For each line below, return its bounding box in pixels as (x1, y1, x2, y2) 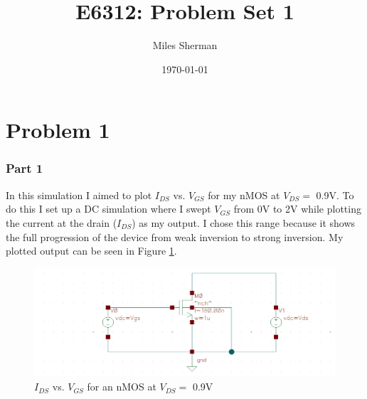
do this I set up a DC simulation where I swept (6, 201, 211, 216)
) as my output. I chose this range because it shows (132, 215, 356, 230)
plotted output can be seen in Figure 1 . (6, 243, 177, 258)
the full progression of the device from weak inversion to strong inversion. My (6, 229, 344, 244)
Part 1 (6, 159, 43, 177)
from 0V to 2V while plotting (233, 201, 361, 216)
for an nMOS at (87, 379, 156, 394)
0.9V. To (316, 187, 354, 202)
